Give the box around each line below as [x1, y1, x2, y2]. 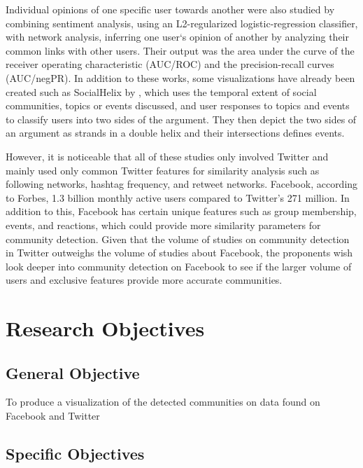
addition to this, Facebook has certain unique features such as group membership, [6, 204, 357, 219]
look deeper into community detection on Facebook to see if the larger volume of [6, 259, 352, 273]
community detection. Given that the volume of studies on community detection [6, 231, 350, 246]
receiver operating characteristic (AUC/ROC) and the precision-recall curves [6, 57, 334, 71]
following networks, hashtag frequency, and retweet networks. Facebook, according [6, 177, 358, 191]
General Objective [6, 362, 140, 383]
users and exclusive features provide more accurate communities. [6, 273, 283, 287]
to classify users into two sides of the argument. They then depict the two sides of [6, 111, 357, 126]
